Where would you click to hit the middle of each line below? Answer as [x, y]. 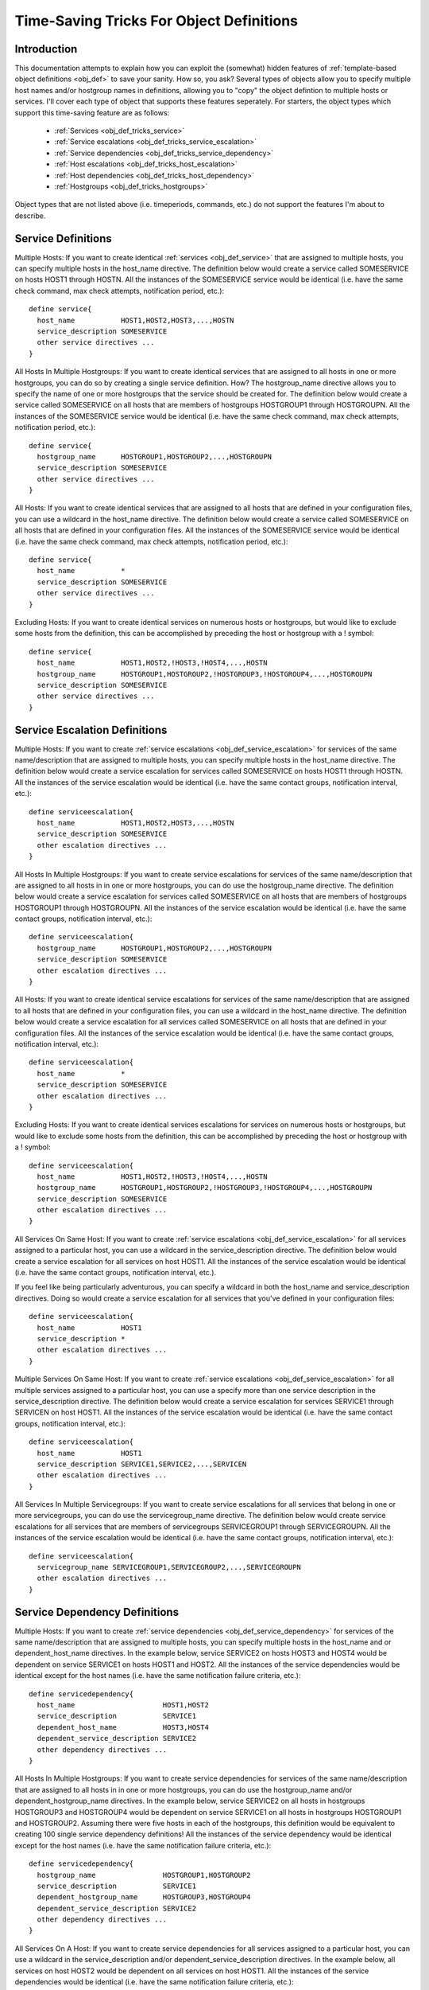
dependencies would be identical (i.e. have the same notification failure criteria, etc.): [154, 1982]
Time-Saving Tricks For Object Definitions [156, 21]
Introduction [46, 49]
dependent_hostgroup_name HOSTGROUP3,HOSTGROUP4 [144, 1897]
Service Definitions [64, 238]
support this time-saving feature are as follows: [92, 112]
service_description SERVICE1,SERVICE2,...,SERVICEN [142, 1464]
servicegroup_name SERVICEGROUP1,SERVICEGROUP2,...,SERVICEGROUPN [169, 1567]
